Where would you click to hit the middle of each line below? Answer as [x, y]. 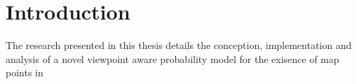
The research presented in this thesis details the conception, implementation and [179, 45]
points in [25, 72]
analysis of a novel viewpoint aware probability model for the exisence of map [173, 58]
